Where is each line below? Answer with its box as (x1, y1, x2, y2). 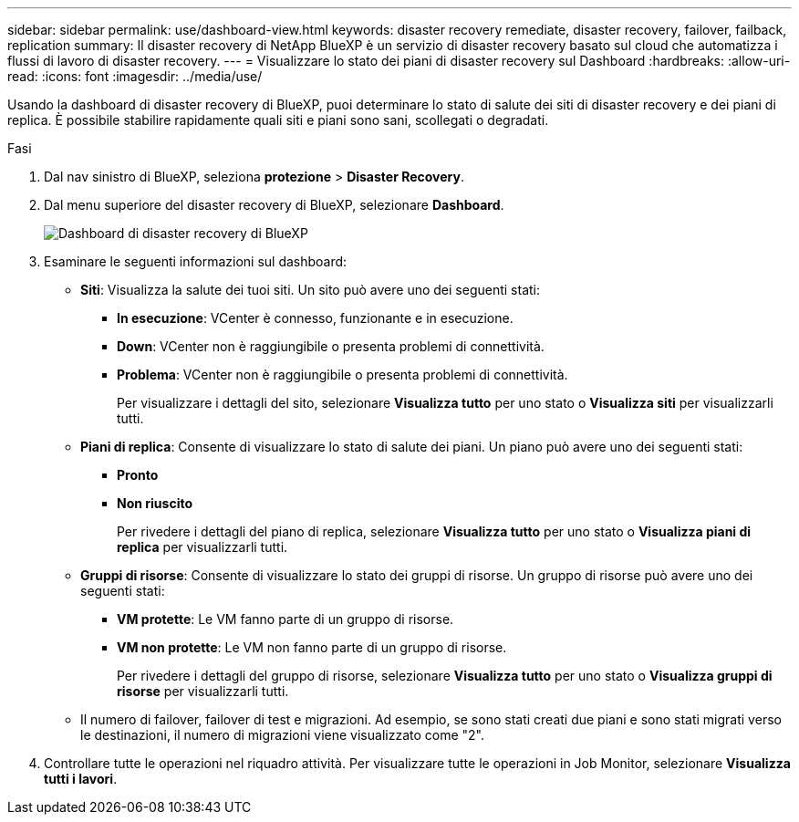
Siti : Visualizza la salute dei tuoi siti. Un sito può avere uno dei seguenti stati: (80, 282, 541, 297)
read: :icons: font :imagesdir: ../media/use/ (7, 68, 263, 84)
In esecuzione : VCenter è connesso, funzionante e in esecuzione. (117, 310, 514, 326)
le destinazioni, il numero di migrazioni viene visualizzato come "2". (80, 727, 485, 743)
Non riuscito (117, 495, 193, 511)
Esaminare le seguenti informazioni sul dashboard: (44, 254, 348, 269)
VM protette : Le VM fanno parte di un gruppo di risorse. (117, 611, 454, 627)
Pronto (117, 467, 159, 483)
